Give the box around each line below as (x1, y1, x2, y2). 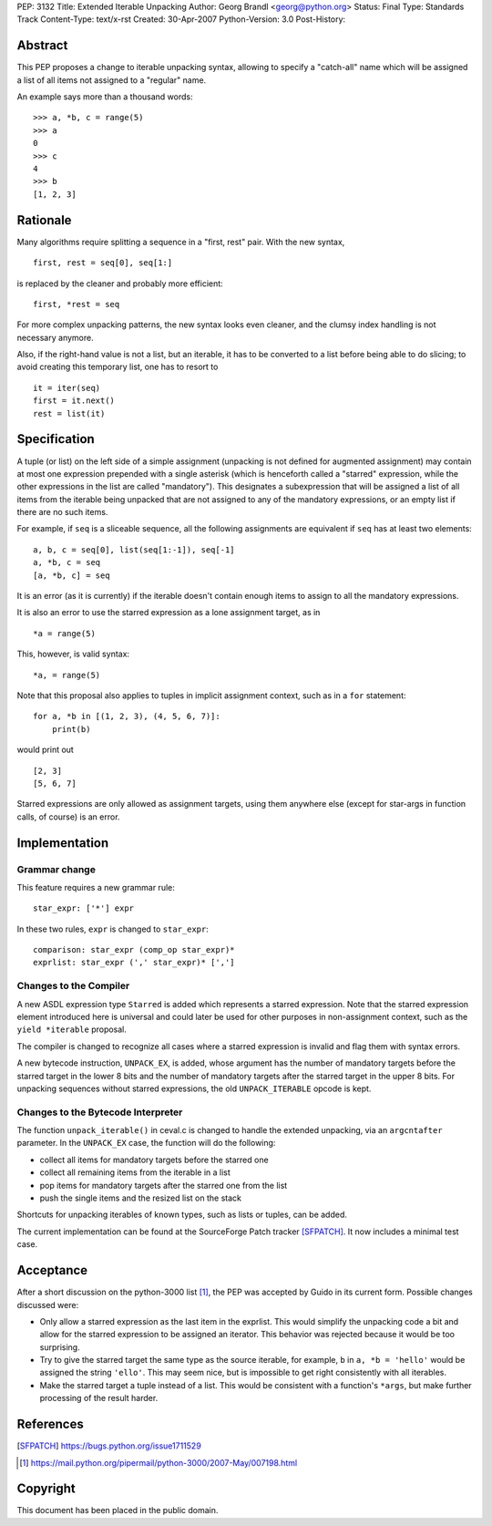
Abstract (16, 37, 68, 54)
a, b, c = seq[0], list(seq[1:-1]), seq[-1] (33, 544, 236, 555)
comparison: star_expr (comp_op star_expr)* (33, 944, 236, 955)
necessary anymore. (16, 332, 95, 343)
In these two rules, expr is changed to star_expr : (16, 923, 209, 934)
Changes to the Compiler (16, 980, 130, 993)
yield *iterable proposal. (16, 1024, 128, 1035)
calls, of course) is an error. (16, 811, 120, 822)
